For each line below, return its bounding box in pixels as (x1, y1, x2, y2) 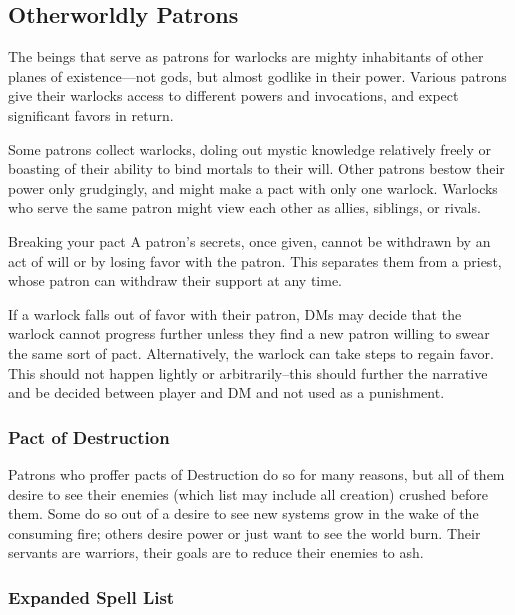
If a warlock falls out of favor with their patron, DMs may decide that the (8, 303, 462, 324)
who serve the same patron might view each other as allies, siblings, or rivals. (8, 197, 481, 218)
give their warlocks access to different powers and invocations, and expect (8, 85, 459, 106)
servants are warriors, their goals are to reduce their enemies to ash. (8, 542, 424, 563)
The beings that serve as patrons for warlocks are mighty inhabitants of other (8, 46, 484, 67)
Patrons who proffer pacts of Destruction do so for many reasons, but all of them (8, 463, 505, 484)
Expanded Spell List (8, 584, 175, 609)
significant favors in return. (8, 104, 174, 125)
